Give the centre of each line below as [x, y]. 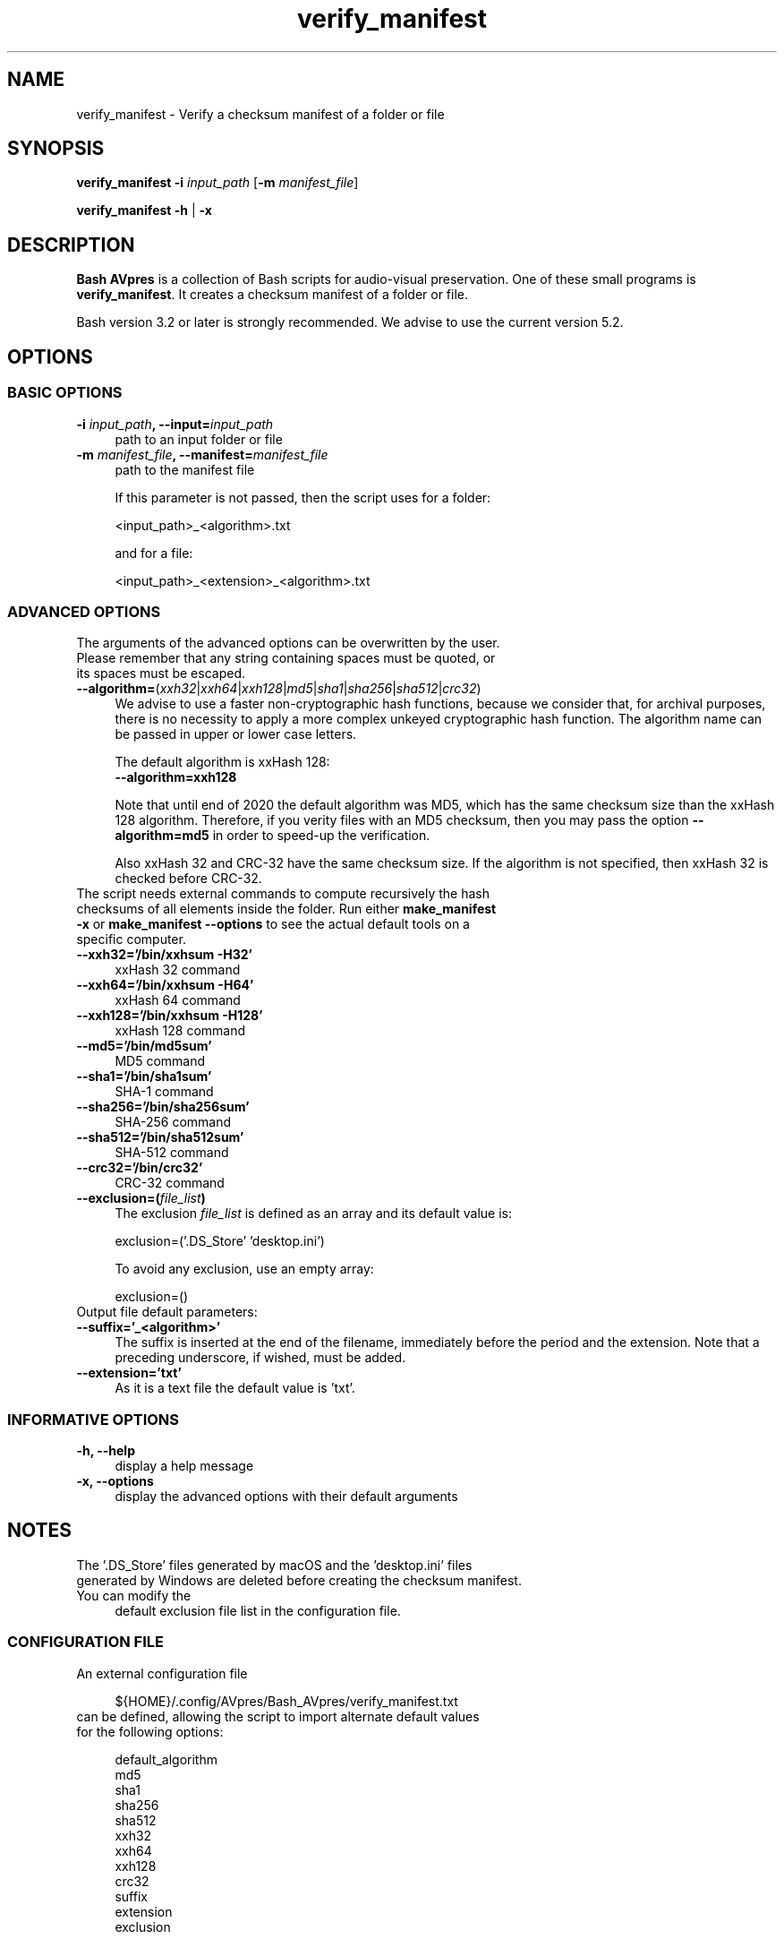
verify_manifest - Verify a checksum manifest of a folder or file [260, 114]
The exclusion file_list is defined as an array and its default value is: [313, 1214]
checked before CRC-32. [188, 879]
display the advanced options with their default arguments [286, 1496]
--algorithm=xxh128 [176, 777]
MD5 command [160, 1061]
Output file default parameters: [167, 1312]
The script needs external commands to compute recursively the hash [283, 894]
